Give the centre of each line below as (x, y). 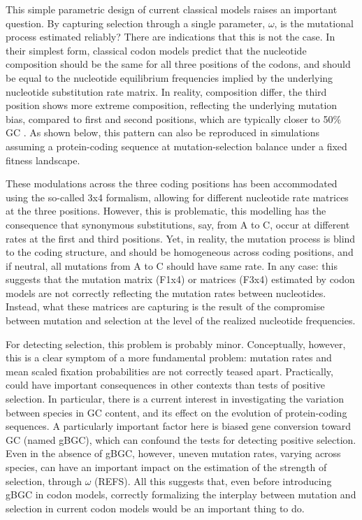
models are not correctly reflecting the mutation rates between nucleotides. (166, 292)
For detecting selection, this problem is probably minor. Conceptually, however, (176, 344)
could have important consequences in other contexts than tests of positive (166, 385)
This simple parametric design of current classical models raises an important (172, 9)
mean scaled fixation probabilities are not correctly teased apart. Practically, (169, 371)
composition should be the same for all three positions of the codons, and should (178, 64)
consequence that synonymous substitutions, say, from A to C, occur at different (178, 224)
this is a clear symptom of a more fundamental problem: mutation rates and (169, 357)
